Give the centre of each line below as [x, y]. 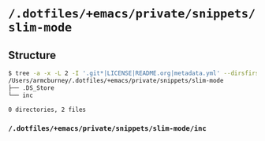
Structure [32, 55]
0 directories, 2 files [47, 109]
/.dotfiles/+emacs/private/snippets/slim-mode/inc [107, 129]
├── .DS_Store [32, 88]
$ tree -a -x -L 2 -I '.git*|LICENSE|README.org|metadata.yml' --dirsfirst [135, 73]
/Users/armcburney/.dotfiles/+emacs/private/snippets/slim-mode [116, 80]
